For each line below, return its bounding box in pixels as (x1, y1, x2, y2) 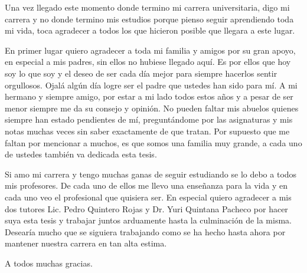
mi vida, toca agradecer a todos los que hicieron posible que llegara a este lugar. (5, 24, 295, 37)
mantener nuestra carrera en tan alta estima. (5, 237, 167, 249)
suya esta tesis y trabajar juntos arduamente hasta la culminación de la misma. (5, 214, 292, 226)
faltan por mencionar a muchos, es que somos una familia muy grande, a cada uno (5, 136, 302, 149)
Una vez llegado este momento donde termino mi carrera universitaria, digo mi (5, 1, 290, 13)
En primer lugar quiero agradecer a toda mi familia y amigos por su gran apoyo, (5, 44, 296, 56)
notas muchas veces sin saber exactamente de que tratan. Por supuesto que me (5, 124, 290, 137)
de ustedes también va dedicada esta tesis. (5, 148, 157, 160)
